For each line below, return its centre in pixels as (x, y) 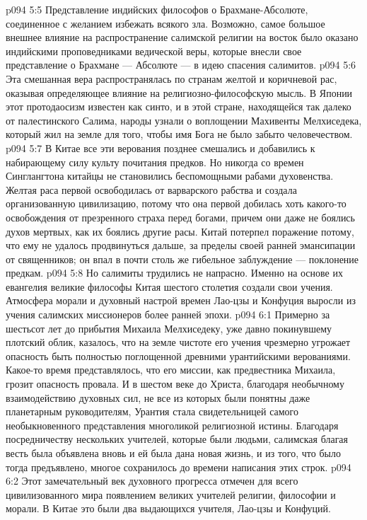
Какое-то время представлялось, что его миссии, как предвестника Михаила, (171, 370)
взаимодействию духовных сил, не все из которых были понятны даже (158, 397)
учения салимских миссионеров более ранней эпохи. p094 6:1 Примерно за (168, 314)
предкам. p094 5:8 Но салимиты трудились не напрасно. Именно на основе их (174, 273)
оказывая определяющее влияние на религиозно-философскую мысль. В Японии (179, 92)
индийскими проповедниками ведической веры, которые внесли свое (154, 51)
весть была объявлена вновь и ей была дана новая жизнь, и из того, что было (173, 453)
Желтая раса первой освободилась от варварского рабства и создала (151, 189)
